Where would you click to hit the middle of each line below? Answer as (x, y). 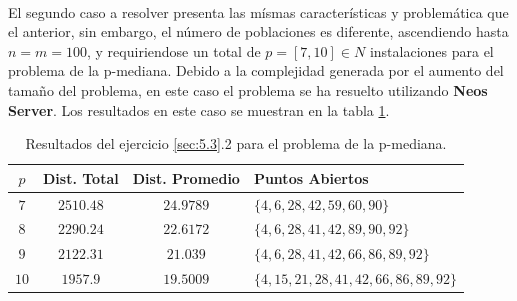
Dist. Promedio (186, 177)
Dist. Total (81, 177)
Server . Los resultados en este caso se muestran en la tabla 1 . (199, 109)
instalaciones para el (431, 50)
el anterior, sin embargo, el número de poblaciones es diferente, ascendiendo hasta (258, 31)
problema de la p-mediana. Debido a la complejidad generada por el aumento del (256, 70)
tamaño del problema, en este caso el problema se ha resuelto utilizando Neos (248, 89)
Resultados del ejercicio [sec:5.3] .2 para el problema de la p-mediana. (236, 143)
